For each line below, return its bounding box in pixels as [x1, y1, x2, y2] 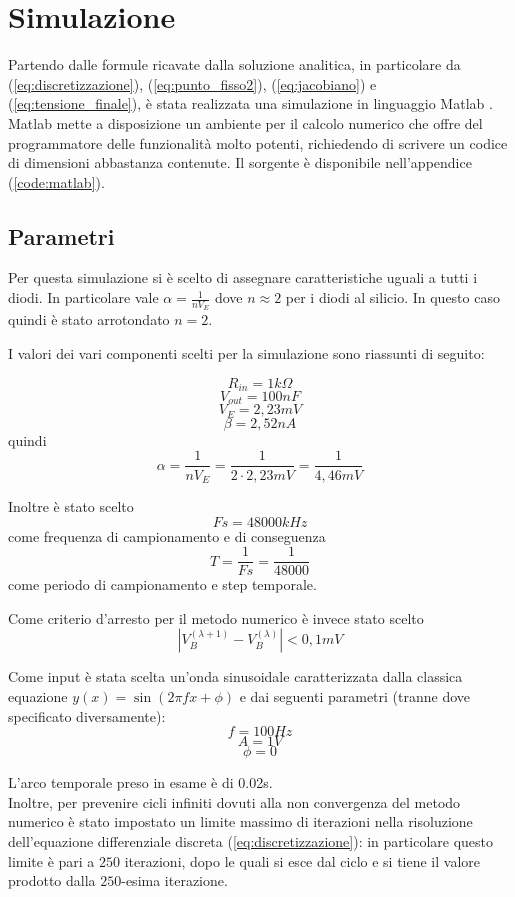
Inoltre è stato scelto [8, 495, 134, 516]
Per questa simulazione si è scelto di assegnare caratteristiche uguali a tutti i [8, 267, 478, 288]
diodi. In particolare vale [8, 287, 159, 308]
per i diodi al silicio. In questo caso [285, 287, 500, 308]
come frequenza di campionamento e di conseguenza [8, 525, 326, 546]
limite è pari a [8, 850, 95, 871]
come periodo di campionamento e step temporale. [8, 574, 317, 595]
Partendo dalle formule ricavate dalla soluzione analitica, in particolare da [8, 54, 461, 75]
